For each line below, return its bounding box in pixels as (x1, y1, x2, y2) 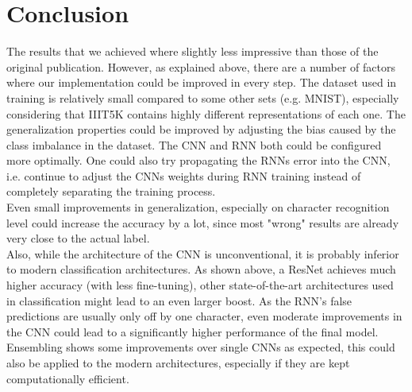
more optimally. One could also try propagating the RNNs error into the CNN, (6, 152, 391, 169)
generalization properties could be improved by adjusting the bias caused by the (6, 121, 396, 138)
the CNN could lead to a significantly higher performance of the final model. (6, 323, 379, 340)
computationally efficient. (6, 370, 129, 386)
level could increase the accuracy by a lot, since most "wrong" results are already (6, 214, 399, 231)
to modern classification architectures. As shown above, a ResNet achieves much (6, 261, 396, 278)
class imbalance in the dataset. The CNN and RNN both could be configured (6, 136, 382, 153)
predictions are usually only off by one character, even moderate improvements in (6, 308, 402, 324)
